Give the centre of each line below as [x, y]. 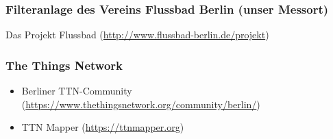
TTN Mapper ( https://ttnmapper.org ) [103, 127]
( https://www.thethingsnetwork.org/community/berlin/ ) [141, 104]
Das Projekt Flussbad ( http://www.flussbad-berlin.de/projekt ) [137, 35]
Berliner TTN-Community [77, 91]
